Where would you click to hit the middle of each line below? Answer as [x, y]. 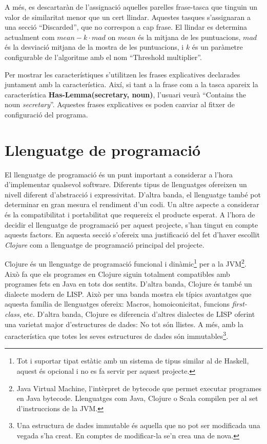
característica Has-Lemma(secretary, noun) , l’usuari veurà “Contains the [126, 94]
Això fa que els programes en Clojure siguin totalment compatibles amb [117, 274]
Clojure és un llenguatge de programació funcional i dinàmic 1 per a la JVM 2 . [126, 263]
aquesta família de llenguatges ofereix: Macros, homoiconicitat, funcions [117, 304]
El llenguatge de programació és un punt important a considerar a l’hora [119, 174]
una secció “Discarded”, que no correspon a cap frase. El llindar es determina [126, 27]
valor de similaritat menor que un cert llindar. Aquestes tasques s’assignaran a [128, 17]
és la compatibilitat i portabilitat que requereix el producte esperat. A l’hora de [130, 215]
